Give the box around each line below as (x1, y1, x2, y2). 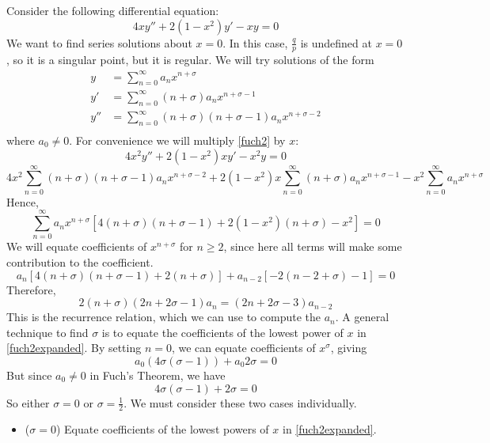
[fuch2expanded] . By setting (6, 339, 142, 356)
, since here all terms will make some (223, 238, 402, 255)
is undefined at (300, 34, 372, 51)
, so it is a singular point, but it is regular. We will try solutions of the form (6, 51, 374, 68)
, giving (330, 339, 367, 356)
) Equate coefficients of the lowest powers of (55, 421, 269, 437)
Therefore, (6, 281, 56, 297)
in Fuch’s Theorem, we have (89, 367, 226, 384)
